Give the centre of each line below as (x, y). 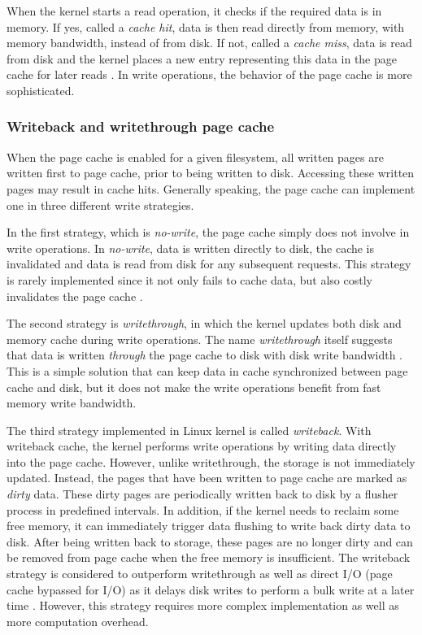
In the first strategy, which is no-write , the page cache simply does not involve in (208, 232)
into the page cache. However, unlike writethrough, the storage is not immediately (211, 461)
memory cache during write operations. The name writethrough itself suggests (200, 339)
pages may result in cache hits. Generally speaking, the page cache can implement (211, 188)
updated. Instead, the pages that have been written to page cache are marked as (207, 478)
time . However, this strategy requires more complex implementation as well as (203, 605)
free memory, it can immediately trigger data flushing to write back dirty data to (209, 526)
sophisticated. (41, 90)
